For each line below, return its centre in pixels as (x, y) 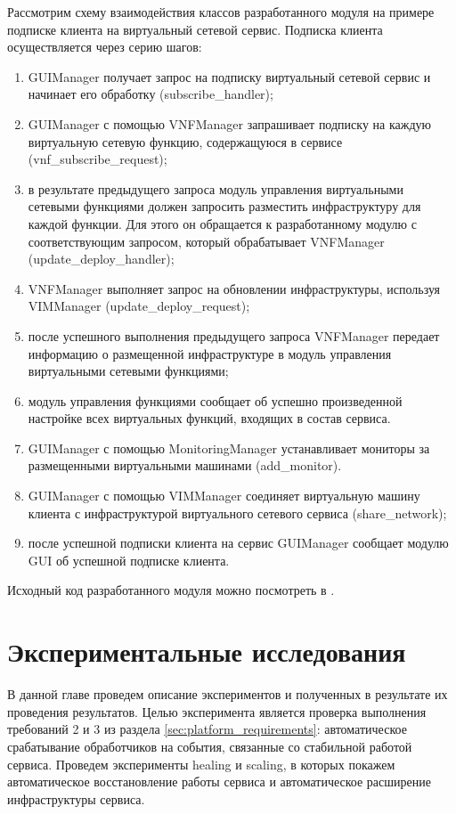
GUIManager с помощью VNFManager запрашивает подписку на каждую (229, 123)
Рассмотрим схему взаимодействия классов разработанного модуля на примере (221, 12)
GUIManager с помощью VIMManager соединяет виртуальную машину (224, 496)
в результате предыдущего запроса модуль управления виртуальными (216, 188)
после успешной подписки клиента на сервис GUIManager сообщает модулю (238, 543)
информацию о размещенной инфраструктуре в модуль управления (210, 353)
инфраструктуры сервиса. (76, 798)
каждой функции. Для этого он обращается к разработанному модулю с (222, 223)
